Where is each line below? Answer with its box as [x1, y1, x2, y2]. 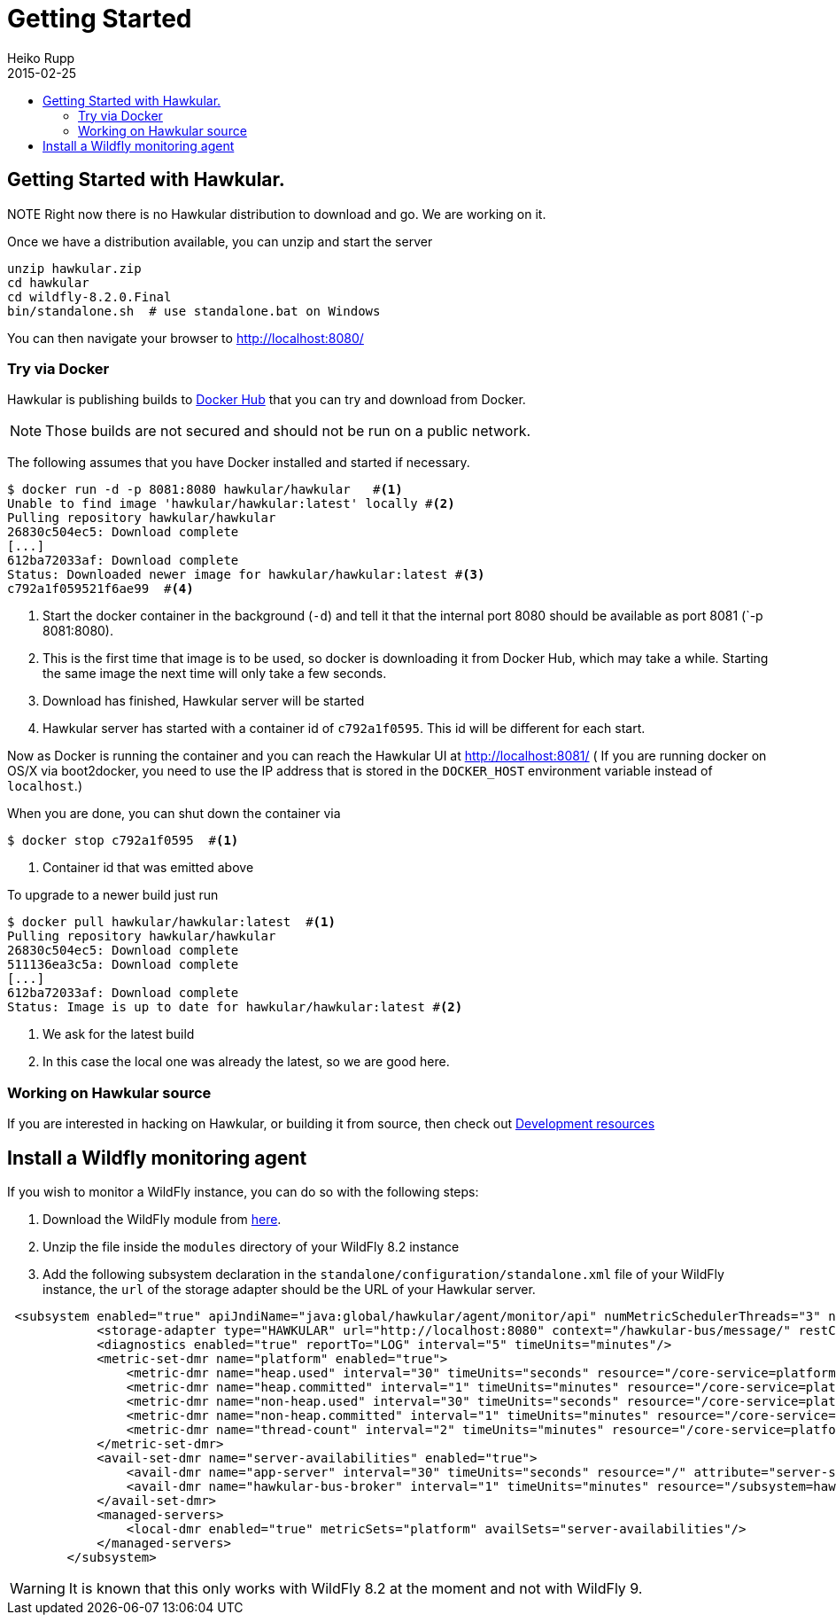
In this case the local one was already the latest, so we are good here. [43, 1054, 450, 1070]
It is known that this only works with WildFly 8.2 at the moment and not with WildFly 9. [68, 1579, 643, 1597]
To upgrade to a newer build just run [7, 887, 219, 903]
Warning [10, 1579, 66, 1597]
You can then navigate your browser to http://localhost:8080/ [7, 330, 364, 346]
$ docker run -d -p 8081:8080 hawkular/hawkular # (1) [7, 482, 403, 497]
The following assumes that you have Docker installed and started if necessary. [7, 455, 470, 471]
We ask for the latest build [43, 1026, 195, 1042]
